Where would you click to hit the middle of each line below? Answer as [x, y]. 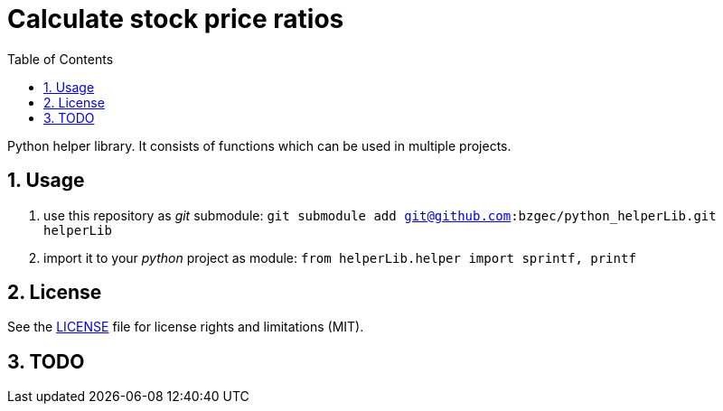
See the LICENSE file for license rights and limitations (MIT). [186, 327]
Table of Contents [61, 59]
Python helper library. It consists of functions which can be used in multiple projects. [259, 145]
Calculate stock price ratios [176, 19]
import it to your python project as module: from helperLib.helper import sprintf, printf [340, 257]
